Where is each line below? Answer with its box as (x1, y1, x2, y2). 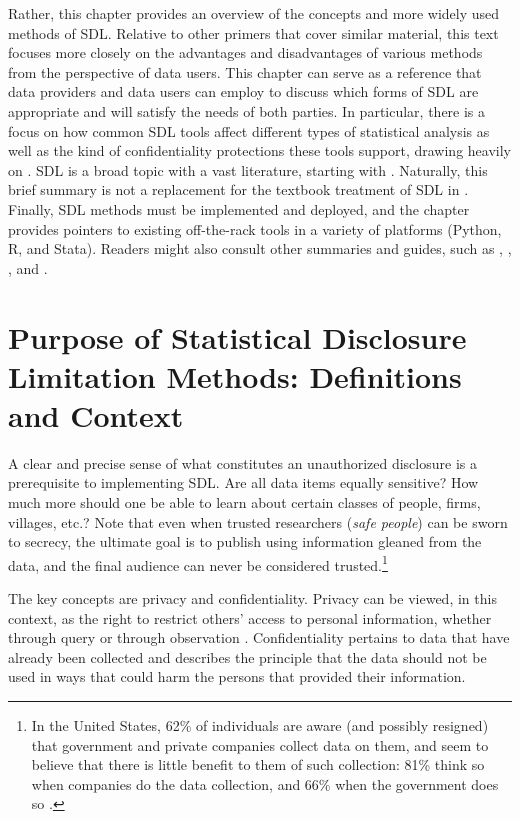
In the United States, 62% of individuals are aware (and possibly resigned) (31, 715, 489, 735)
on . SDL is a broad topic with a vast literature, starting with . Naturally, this (8, 159, 488, 180)
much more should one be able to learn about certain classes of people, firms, (8, 492, 481, 512)
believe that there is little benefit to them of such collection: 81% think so (31, 754, 485, 775)
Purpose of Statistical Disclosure (8, 316, 467, 357)
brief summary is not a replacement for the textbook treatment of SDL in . (8, 179, 469, 200)
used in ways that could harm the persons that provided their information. (8, 666, 466, 687)
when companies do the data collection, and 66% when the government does (31, 773, 499, 794)
